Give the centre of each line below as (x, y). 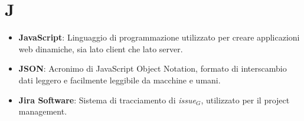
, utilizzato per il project (245, 100)
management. (43, 111)
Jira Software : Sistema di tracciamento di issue (107, 100)
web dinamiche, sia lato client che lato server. (101, 48)
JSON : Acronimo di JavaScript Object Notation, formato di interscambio (153, 68)
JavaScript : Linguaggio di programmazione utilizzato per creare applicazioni (159, 37)
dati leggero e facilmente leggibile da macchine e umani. (120, 80)
